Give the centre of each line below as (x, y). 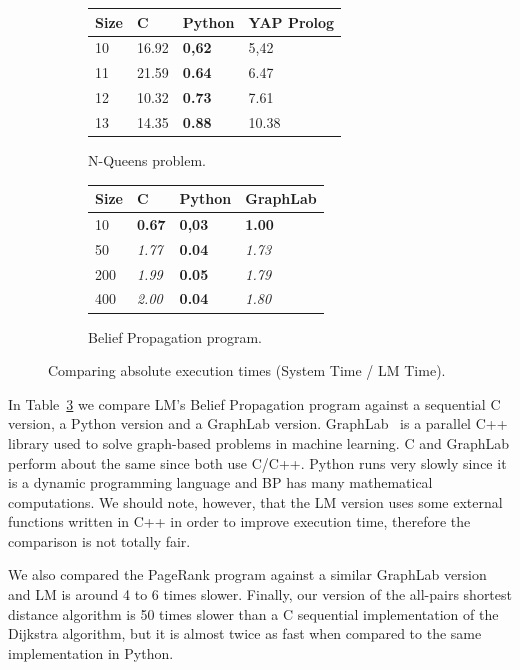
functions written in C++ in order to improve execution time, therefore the (239, 521)
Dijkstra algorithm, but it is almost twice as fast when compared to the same (245, 633)
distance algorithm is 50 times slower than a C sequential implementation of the (253, 613)
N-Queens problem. (147, 159)
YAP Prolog (291, 21)
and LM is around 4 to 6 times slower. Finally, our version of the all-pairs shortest (260, 594)
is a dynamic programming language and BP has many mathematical (220, 482)
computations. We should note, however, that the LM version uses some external (255, 501)
